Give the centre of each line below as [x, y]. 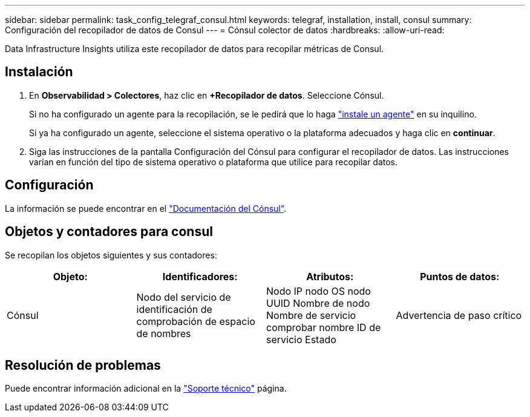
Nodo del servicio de [184, 297]
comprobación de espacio [196, 321]
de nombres [164, 333]
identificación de [174, 309]
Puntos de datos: [460, 276]
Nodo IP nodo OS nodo [319, 291]
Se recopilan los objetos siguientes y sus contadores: [111, 255]
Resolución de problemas [83, 365]
